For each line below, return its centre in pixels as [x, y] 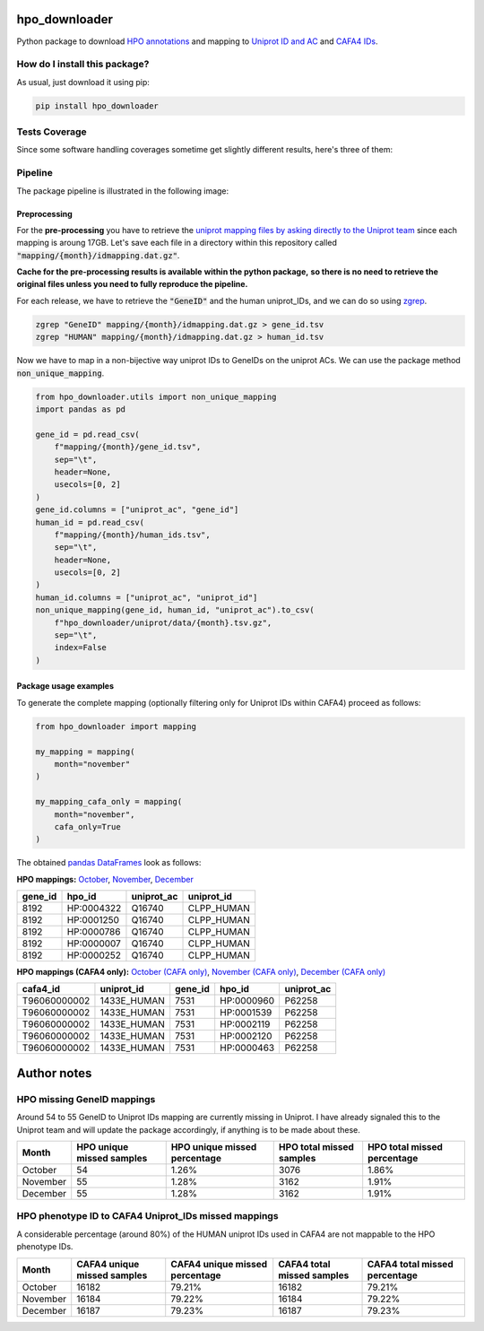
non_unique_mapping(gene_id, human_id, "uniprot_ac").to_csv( [175, 610]
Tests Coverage [52, 132]
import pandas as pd [80, 409]
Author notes [54, 1073]
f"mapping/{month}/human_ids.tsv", [132, 535]
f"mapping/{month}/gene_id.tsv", [128, 447]
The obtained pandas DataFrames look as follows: [109, 863]
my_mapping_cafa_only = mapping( [109, 802]
